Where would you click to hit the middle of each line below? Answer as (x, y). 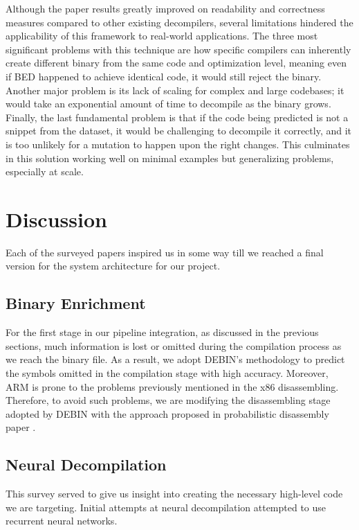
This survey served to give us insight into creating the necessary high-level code (174, 494)
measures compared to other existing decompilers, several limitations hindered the (179, 22)
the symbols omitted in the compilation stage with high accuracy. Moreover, (167, 373)
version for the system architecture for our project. (113, 266)
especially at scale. (45, 171)
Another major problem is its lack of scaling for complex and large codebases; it (175, 90)
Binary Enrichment (76, 303)
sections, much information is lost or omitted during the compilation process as (174, 345)
